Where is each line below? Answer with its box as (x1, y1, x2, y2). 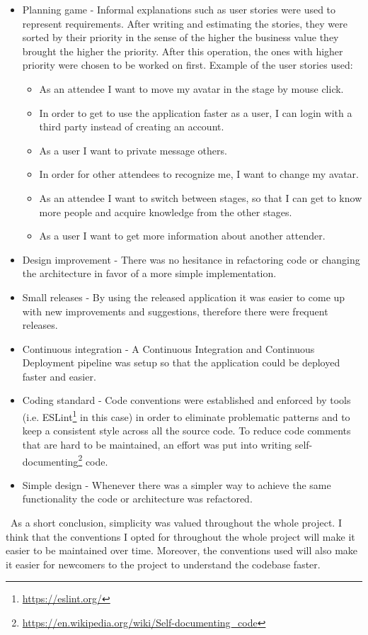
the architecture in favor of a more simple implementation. (22, 266, 277, 281)
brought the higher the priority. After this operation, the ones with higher (22, 43, 343, 58)
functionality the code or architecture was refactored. (22, 491, 253, 506)
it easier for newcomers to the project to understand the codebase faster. (6, 556, 321, 571)
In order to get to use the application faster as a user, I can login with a (39, 105, 352, 120)
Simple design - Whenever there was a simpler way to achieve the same (22, 477, 331, 492)
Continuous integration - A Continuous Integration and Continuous (22, 341, 315, 356)
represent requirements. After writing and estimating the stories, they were (22, 16, 347, 30)
